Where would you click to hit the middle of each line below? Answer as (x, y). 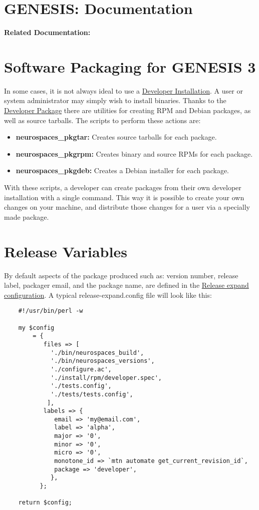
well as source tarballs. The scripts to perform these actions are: (102, 120)
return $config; (45, 503)
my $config (36, 328)
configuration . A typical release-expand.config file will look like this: (108, 295)
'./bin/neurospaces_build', (97, 353)
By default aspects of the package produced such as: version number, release (121, 275)
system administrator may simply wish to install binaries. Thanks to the (115, 100)
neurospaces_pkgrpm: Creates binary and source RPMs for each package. (134, 153)
